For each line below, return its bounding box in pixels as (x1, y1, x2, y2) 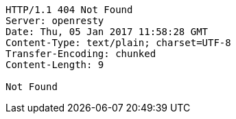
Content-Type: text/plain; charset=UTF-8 (5, 37, 231, 48)
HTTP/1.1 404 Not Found (5, 4, 133, 15)
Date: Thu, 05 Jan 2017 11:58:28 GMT (5, 26, 209, 37)
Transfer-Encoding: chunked (5, 48, 156, 59)
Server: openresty (5, 15, 104, 26)
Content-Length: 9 (5, 59, 104, 70)
